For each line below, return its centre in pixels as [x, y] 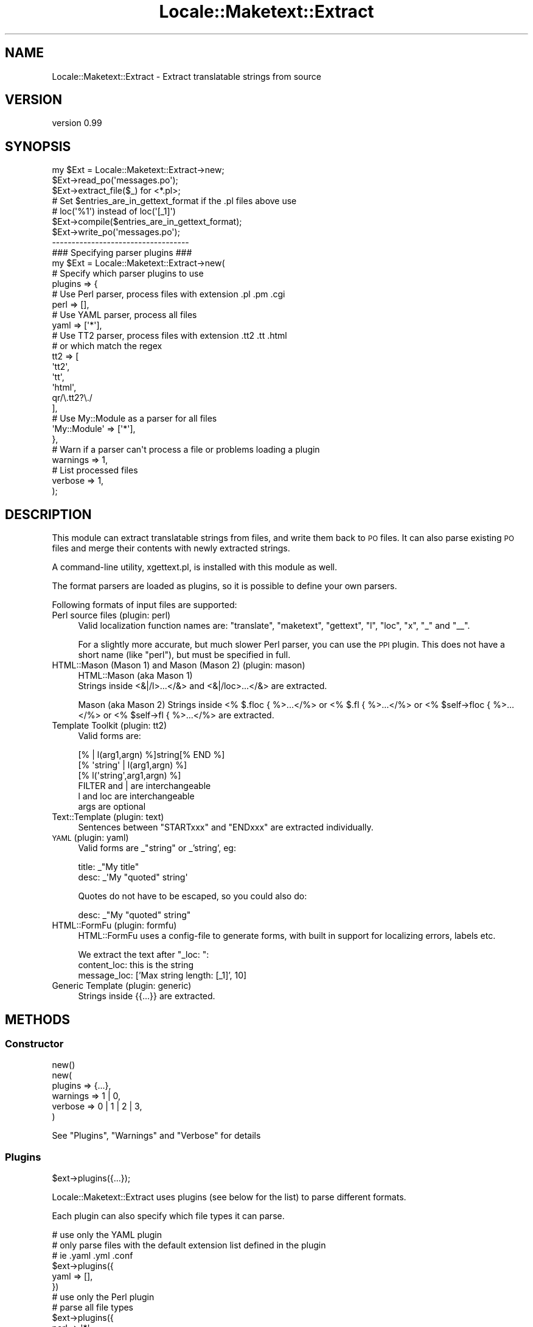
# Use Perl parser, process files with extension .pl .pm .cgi [169, 294]
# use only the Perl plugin [103, 1297]
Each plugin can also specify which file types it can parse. [168, 1216]
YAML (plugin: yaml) [90, 838]
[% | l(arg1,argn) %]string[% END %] [152, 755]
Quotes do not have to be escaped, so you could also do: [193, 896]
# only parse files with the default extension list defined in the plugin [189, 1245]
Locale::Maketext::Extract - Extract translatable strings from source [186, 76]
